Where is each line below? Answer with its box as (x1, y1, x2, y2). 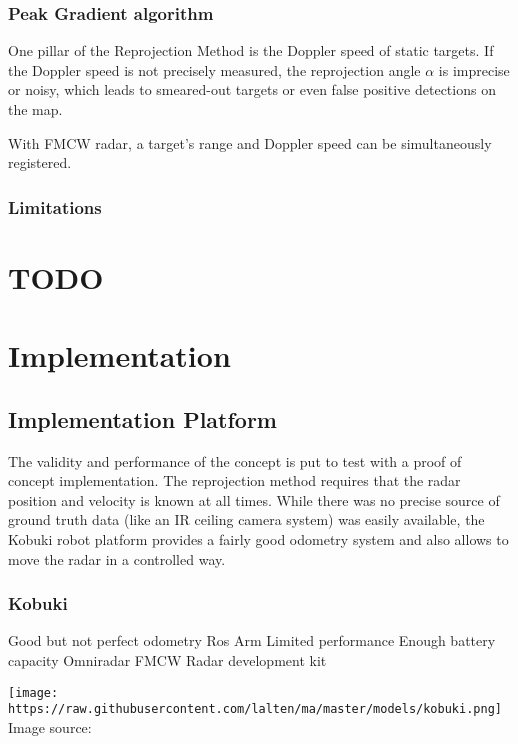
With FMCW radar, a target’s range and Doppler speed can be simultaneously (8, 132, 492, 153)
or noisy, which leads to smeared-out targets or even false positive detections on (8, 79, 496, 100)
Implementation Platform (8, 403, 277, 434)
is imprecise (438, 59, 510, 80)
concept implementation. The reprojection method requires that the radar (8, 470, 461, 491)
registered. (8, 152, 72, 173)
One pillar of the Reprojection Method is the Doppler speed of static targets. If (8, 40, 494, 61)
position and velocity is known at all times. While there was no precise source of (8, 489, 500, 510)
